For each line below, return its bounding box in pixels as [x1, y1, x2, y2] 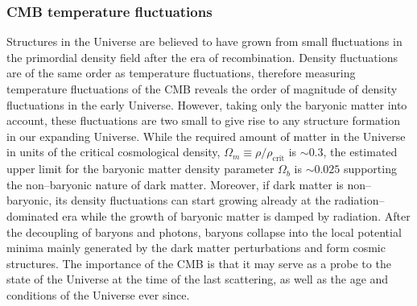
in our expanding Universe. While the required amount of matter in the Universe [6, 127, 406, 144]
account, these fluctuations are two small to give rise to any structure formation [6, 112, 400, 129]
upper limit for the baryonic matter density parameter [6, 160, 275, 177]
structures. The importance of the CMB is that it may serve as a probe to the [6, 254, 391, 271]
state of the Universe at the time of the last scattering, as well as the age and [6, 271, 389, 287]
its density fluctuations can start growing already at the [55, 192, 331, 209]
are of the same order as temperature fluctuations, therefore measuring [6, 64, 356, 81]
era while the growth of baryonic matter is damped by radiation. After [62, 207, 411, 224]
